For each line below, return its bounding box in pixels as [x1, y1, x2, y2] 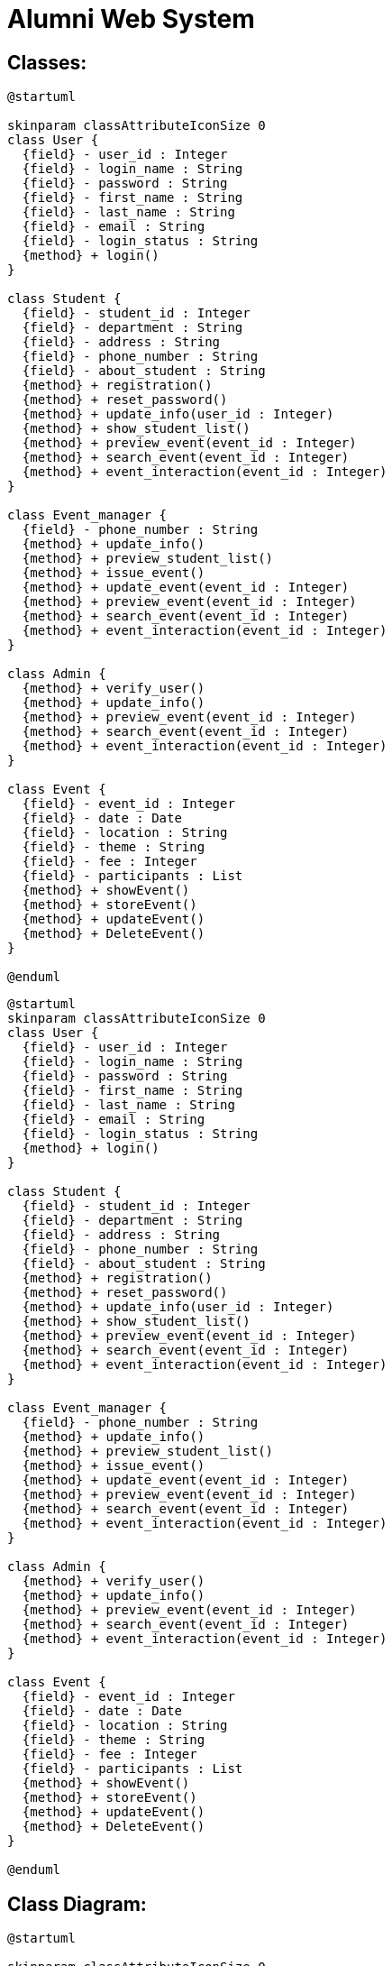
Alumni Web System [7, 4, 255, 34]
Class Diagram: [7, 1892, 147, 1915]
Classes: [7, 51, 87, 74]
